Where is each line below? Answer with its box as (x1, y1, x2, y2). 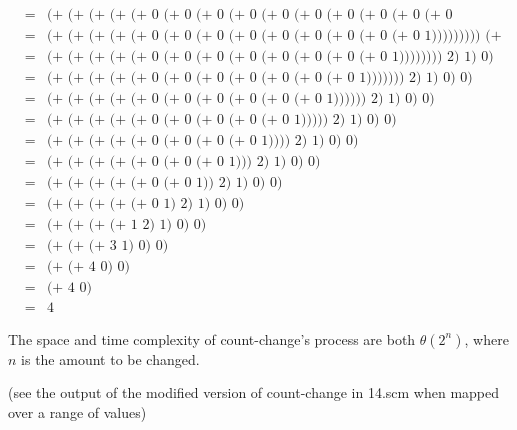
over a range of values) (8, 401, 147, 422)
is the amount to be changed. (21, 348, 200, 369)
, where (464, 328, 509, 349)
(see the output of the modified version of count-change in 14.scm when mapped (8, 382, 500, 403)
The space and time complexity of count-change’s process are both (8, 328, 416, 349)
